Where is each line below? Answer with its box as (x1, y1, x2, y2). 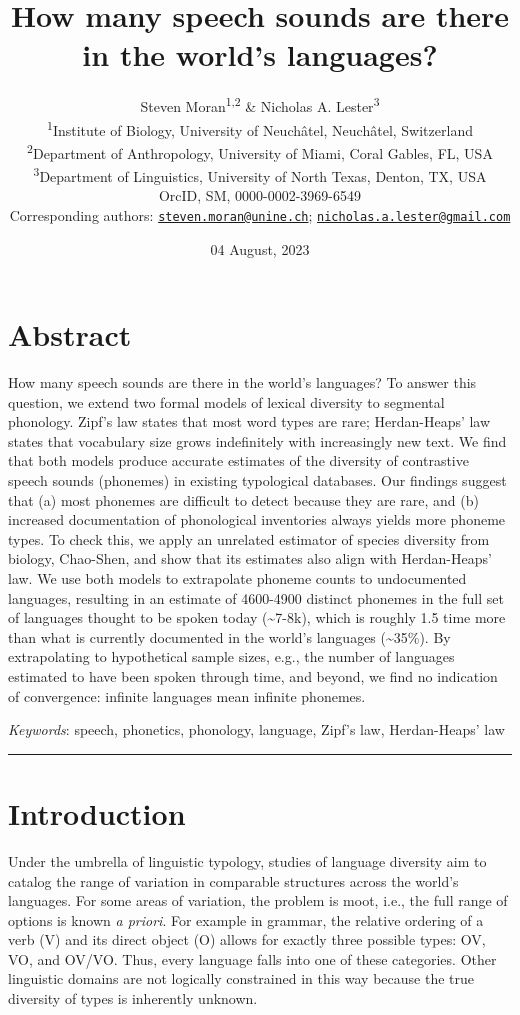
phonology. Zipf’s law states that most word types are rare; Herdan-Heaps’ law (8, 411, 491, 432)
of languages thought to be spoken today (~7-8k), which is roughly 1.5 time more (8, 607, 506, 628)
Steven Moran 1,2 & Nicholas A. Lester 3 (140, 93, 380, 116)
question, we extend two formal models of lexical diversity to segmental (8, 391, 445, 412)
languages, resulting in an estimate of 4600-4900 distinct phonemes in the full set (8, 587, 504, 608)
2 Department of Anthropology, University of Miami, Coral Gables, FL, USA (27, 139, 493, 163)
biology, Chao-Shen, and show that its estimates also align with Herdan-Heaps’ (8, 548, 492, 569)
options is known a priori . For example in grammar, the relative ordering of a (8, 909, 484, 930)
